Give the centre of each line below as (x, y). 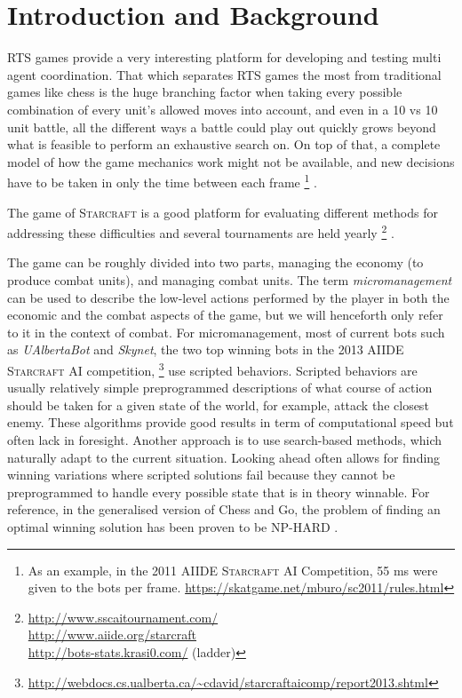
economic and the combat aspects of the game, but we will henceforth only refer (225, 315)
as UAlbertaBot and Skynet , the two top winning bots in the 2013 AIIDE (206, 349)
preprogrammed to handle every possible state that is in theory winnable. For (219, 492)
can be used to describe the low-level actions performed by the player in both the (228, 297)
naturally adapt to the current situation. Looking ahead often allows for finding (224, 457)
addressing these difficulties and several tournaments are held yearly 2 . (201, 231)
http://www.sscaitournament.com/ (123, 617)
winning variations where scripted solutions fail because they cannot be (201, 475)
